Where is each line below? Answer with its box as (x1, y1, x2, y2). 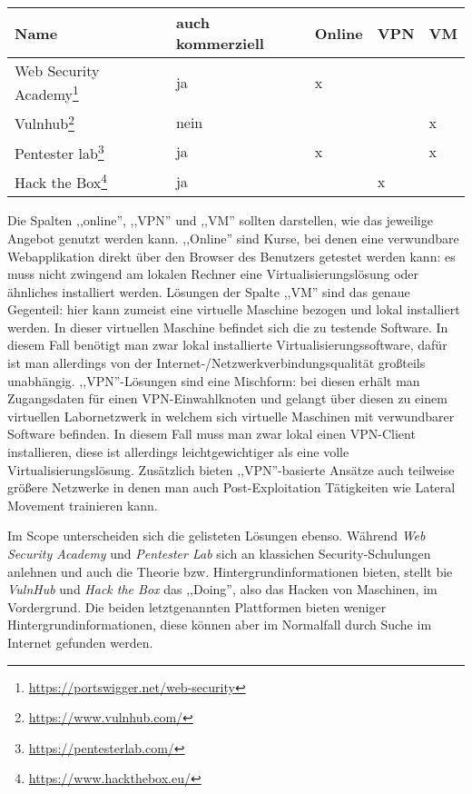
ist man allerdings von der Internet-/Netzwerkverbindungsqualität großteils (7, 353, 426, 372)
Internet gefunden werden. (7, 632, 153, 651)
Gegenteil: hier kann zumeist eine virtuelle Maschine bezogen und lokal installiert (7, 300, 460, 319)
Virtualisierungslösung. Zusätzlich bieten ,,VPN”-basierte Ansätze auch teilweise (7, 460, 455, 479)
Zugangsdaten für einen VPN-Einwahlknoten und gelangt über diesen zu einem (7, 389, 447, 408)
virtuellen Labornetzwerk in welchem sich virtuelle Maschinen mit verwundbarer (7, 406, 455, 425)
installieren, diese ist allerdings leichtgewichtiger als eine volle (7, 442, 349, 462)
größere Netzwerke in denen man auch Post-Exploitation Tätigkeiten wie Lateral (7, 478, 456, 497)
